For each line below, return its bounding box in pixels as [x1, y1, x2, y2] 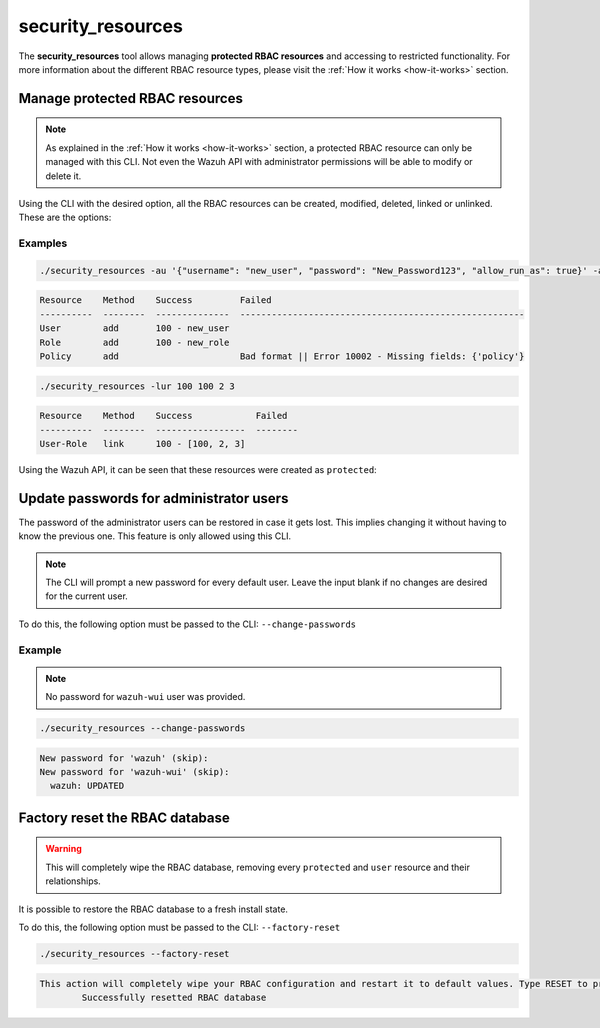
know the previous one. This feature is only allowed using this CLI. [18, 530, 292, 542]
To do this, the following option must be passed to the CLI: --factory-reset [18, 921, 341, 934]
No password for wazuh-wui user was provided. [45, 691, 246, 703]
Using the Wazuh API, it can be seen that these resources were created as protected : [18, 463, 377, 475]
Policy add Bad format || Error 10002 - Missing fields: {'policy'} [39, 350, 525, 362]
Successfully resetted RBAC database [81, 991, 267, 1003]
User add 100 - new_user [39, 323, 230, 334]
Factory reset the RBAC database [18, 809, 230, 826]
